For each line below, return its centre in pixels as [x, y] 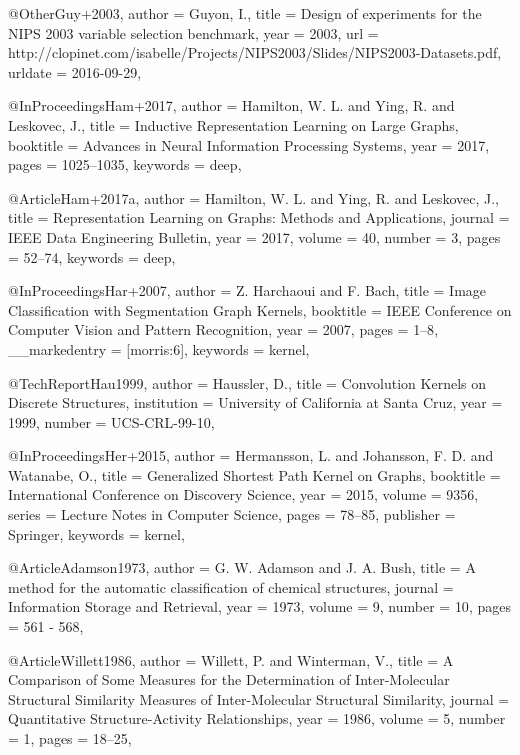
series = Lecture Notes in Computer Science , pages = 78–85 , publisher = [232, 514]
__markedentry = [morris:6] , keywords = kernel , [159, 348]
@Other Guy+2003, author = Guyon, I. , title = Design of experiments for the [245, 13]
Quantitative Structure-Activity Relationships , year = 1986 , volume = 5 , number [257, 718]
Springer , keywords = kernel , [96, 533]
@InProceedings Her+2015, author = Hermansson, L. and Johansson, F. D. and [251, 455]
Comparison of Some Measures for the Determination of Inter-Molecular [229, 679]
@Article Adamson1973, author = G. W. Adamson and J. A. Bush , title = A [242, 567]
